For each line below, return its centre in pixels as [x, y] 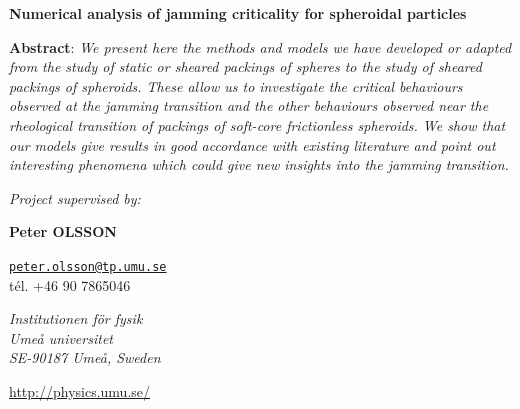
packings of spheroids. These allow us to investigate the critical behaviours [236, 85]
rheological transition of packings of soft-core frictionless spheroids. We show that [257, 124]
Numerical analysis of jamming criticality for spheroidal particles [238, 13]
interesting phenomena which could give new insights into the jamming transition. [259, 164]
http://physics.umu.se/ [80, 390]
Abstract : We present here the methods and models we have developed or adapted [260, 46]
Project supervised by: [75, 197]
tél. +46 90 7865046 [70, 284]
